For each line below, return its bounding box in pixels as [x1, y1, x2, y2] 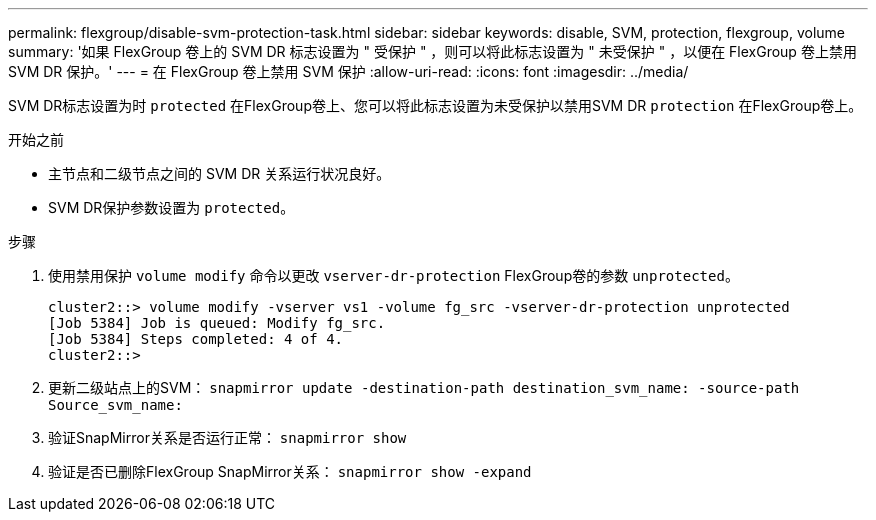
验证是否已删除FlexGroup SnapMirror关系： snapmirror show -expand [48, 463, 532, 480]
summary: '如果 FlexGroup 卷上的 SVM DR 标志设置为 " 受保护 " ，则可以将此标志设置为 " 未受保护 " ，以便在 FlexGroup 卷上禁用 [8, 43, 857, 60]
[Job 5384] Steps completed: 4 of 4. [48, 331, 344, 347]
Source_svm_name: [48, 397, 183, 413]
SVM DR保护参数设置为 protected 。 [48, 199, 295, 216]
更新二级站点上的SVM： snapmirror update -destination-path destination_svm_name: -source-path [48, 379, 800, 396]
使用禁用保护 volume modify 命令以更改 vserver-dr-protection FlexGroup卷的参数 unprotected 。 [48, 267, 739, 284]
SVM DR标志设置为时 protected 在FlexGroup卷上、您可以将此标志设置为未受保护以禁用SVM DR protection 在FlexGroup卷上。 [8, 97, 863, 114]
